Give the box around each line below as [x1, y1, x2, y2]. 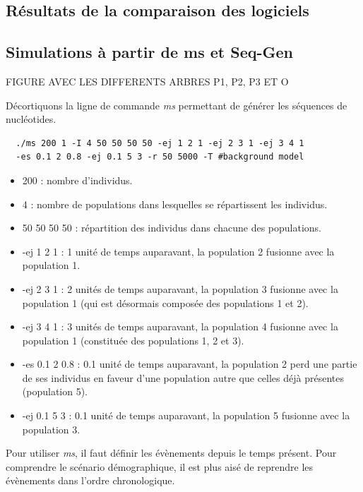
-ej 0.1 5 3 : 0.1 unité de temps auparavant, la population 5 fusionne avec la [22, 408, 350, 423]
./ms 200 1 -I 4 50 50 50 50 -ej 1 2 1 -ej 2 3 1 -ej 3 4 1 [16, 138, 304, 148]
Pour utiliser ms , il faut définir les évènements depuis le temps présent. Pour [6, 445, 337, 460]
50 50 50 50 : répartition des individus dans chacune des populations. [22, 220, 322, 235]
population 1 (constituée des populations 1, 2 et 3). [22, 332, 244, 347]
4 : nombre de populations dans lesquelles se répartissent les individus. [22, 196, 328, 211]
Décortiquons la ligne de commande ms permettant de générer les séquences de [6, 97, 347, 112]
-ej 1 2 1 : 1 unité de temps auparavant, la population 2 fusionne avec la [22, 244, 335, 258]
